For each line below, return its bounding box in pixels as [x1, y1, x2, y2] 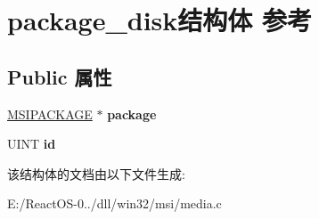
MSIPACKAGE [7, 104, 93, 123]
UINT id [7, 134, 56, 153]
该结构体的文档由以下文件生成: [7, 164, 185, 182]
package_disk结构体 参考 [7, 2, 313, 38]
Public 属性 [7, 62, 112, 90]
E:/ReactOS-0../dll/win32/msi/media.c [7, 194, 222, 213]
